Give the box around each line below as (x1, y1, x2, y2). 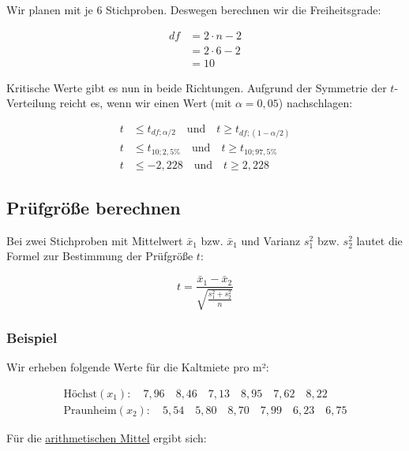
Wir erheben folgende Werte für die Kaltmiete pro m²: (6, 358, 269, 375)
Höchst (63, 388, 97, 400)
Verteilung (6, 95, 57, 111)
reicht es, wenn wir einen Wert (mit (59, 95, 232, 111)
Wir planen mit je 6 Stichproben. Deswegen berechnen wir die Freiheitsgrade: (6, 2, 381, 17)
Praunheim (63, 404, 117, 416)
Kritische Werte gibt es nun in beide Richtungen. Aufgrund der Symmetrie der (6, 79, 387, 95)
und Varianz (241, 232, 301, 248)
